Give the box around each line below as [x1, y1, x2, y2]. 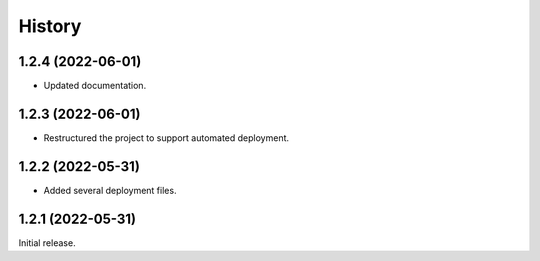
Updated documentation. [43, 80, 147, 92]
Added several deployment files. [43, 184, 177, 196]
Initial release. [18, 236, 76, 249]
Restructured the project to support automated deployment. [43, 131, 290, 144]
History [18, 15, 82, 37]
